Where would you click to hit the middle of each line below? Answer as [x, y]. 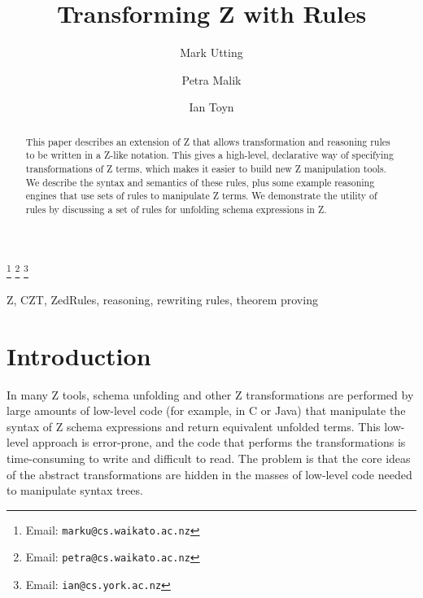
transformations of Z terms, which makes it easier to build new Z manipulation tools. [206, 169]
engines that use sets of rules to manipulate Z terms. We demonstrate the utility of [201, 196]
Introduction [79, 355]
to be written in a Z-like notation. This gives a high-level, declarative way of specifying [209, 155]
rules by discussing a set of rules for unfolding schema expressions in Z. [176, 209]
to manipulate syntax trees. [75, 490]
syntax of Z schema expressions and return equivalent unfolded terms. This [194, 426]
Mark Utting [211, 52]
